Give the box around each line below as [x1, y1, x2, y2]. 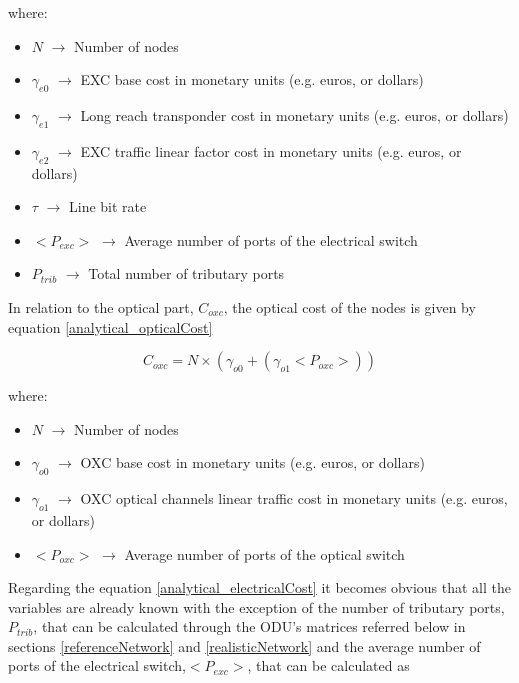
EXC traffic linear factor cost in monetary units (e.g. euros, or [80, 140, 462, 161]
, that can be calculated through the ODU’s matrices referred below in [33, 616, 466, 637]
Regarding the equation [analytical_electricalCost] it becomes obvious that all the [8, 577, 511, 598]
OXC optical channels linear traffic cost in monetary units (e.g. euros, [80, 488, 508, 509]
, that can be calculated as [247, 655, 410, 676]
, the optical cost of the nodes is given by [223, 296, 476, 317]
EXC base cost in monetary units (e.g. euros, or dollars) [80, 69, 424, 90]
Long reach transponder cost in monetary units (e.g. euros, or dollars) [80, 104, 509, 125]
